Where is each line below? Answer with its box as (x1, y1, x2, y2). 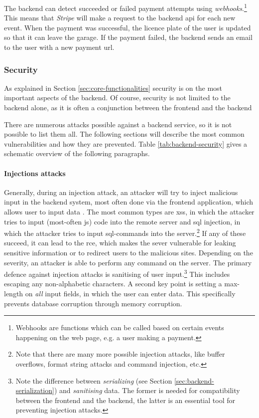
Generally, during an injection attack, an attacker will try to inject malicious (4, 187, 238, 197)
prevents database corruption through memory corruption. (4, 298, 182, 308)
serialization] (15, 385, 54, 396)
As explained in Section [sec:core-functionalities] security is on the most (4, 82, 223, 93)
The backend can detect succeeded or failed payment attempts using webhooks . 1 (4, 1, 247, 13)
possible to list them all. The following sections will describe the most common (4, 129, 245, 139)
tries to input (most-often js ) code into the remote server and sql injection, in (4, 216, 241, 226)
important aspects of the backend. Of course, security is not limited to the (4, 92, 231, 103)
